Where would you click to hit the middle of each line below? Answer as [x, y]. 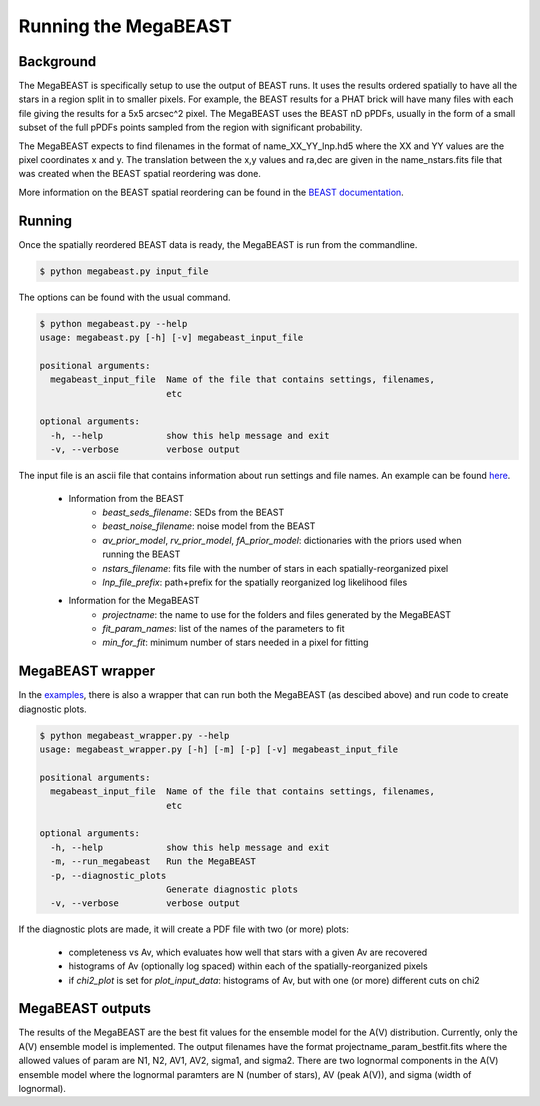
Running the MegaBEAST [125, 26]
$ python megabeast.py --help [113, 323]
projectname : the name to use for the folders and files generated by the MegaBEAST [277, 614]
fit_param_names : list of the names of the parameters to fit [223, 629]
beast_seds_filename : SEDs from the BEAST [193, 512]
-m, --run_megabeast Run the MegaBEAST [153, 861]
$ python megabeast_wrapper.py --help [134, 735]
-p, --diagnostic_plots [108, 875]
